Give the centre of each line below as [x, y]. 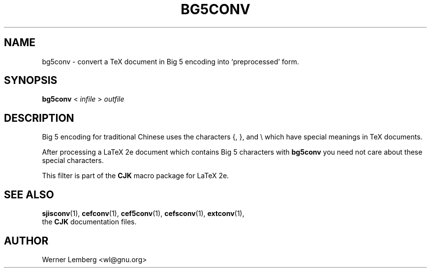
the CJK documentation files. [89, 222]
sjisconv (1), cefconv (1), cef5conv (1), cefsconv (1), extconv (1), [143, 214]
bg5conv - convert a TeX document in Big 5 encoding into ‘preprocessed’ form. [170, 61]
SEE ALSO [29, 194]
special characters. [73, 161]
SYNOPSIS [31, 81]
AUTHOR [26, 241]
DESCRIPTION [39, 118]
